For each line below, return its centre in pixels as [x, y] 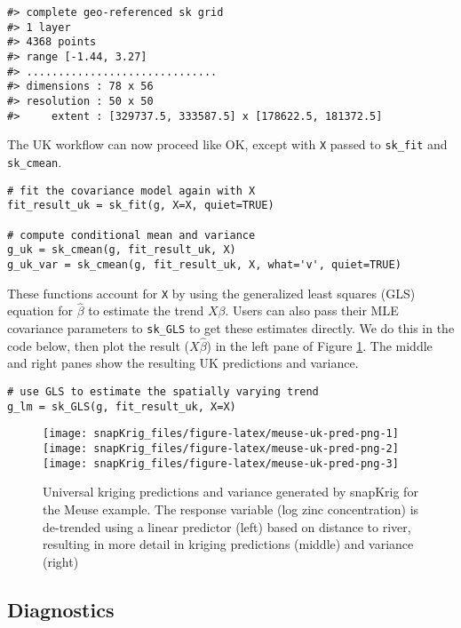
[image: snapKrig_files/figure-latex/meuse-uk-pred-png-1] [221, 434]
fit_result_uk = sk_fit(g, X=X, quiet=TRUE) [141, 206]
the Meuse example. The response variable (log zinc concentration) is [231, 509]
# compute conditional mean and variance [131, 235]
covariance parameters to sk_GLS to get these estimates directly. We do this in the [231, 327]
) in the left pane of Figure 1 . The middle [319, 345]
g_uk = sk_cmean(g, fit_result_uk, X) [122, 250]
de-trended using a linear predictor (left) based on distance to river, [227, 526]
